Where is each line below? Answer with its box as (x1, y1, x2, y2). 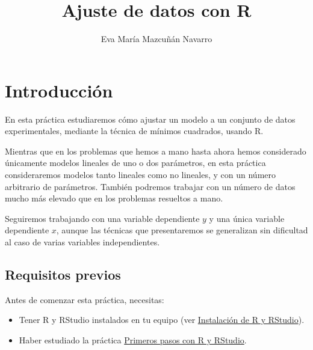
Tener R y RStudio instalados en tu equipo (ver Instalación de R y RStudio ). (19, 313, 305, 326)
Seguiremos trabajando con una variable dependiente (5, 212, 200, 224)
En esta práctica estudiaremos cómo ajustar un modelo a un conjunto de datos (5, 112, 296, 125)
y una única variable (209, 212, 285, 224)
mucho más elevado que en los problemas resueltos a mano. (5, 192, 223, 204)
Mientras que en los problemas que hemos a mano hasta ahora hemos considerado (5, 144, 306, 157)
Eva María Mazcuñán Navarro (101, 32, 212, 45)
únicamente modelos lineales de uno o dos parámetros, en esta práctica (5, 156, 266, 169)
